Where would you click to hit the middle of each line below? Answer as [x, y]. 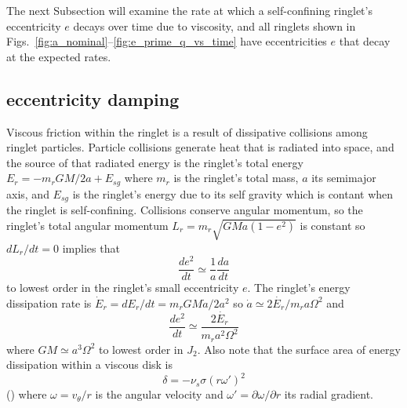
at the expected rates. [59, 56]
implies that [91, 248]
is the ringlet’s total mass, [236, 178]
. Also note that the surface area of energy [299, 349]
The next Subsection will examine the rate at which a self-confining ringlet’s [189, 10]
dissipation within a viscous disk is [90, 364]
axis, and [28, 193]
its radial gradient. [329, 394]
